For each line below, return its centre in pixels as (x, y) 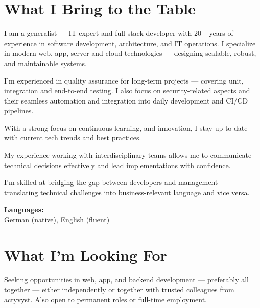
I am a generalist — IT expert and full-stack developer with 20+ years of (119, 33)
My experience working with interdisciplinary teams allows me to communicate (128, 155)
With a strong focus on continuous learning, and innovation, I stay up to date (126, 127)
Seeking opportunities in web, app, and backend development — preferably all (126, 279)
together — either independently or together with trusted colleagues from (119, 289)
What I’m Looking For (86, 254)
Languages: (24, 209)
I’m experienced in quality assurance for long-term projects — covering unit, (124, 80)
